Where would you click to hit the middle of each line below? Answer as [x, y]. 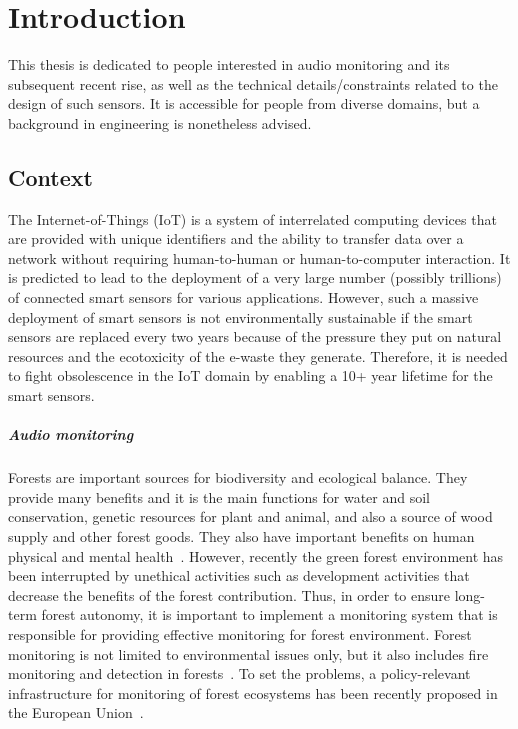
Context [50, 176]
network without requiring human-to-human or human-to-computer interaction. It [259, 257]
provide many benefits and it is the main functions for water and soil [219, 496]
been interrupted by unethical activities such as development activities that [239, 575]
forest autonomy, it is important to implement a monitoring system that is [269, 614]
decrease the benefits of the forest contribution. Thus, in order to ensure [229, 594]
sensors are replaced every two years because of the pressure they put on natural [255, 336]
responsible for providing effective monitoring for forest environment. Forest [240, 633]
